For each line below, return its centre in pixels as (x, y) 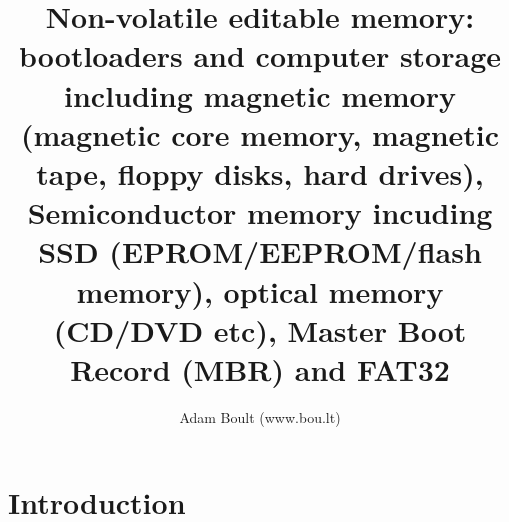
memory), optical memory (260, 290)
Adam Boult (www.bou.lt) (260, 416)
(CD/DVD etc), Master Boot (260, 329)
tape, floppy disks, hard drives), (260, 172)
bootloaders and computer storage (260, 55)
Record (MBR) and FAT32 (260, 368)
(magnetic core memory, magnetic (260, 133)
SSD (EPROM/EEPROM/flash (260, 251)
